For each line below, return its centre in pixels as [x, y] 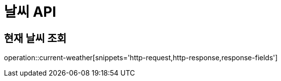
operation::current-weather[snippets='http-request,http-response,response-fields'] [141, 58]
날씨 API [30, 12]
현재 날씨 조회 [35, 38]
